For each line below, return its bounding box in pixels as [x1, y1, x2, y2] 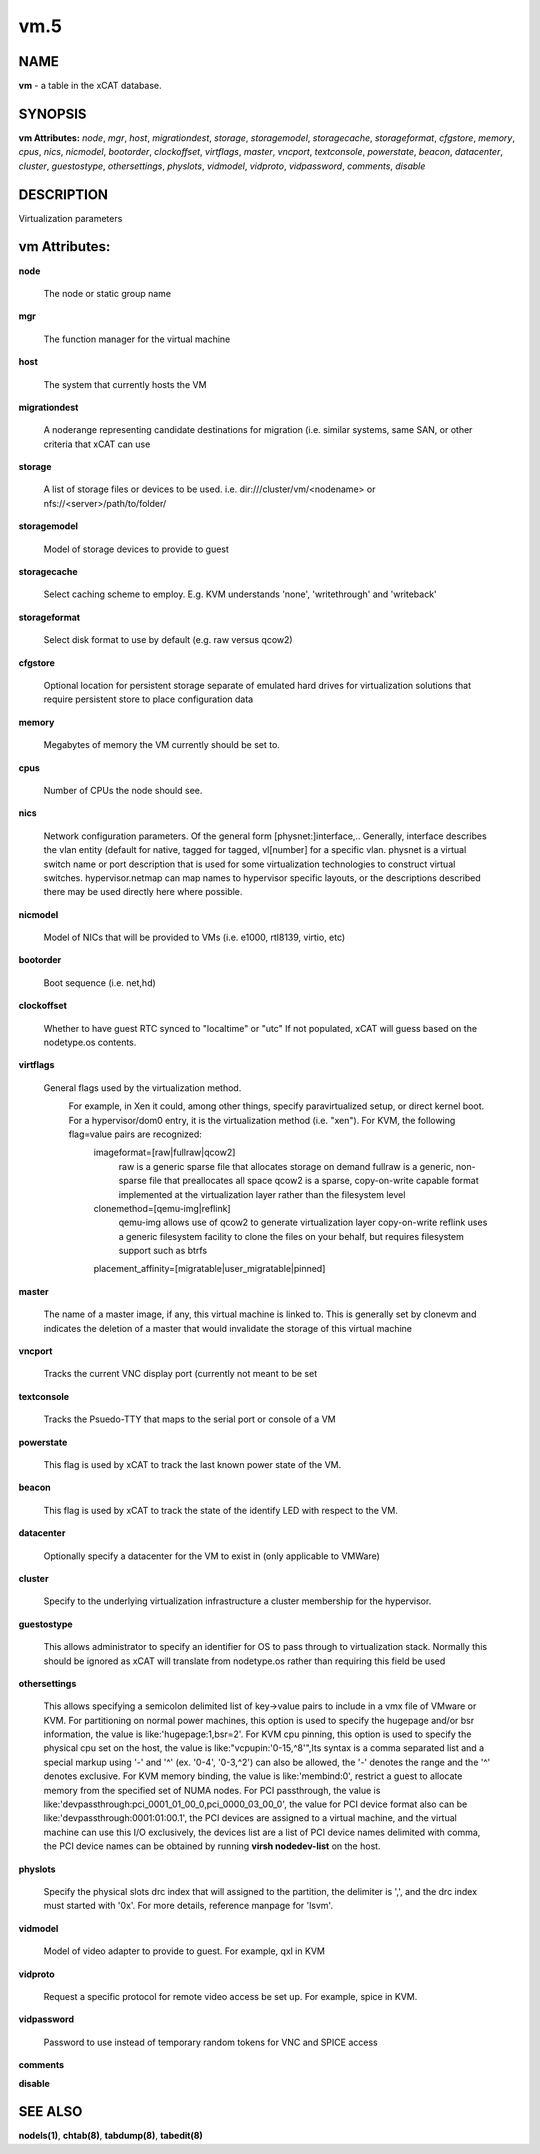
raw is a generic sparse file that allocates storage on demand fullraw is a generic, [118, 1160, 454, 1172]
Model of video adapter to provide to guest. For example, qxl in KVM [43, 1945, 325, 1957]
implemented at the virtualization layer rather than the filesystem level [118, 1188, 406, 1200]
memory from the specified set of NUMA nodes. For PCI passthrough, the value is [43, 1784, 381, 1796]
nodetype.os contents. [43, 1036, 137, 1049]
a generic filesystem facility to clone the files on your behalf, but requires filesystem [118, 1230, 464, 1242]
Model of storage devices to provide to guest [43, 543, 230, 555]
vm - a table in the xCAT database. [18, 80, 162, 92]
